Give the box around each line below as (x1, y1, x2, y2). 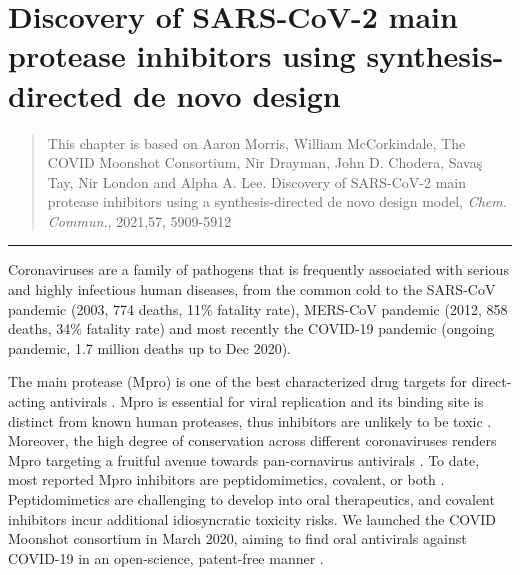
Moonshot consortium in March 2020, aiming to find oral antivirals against (8, 528, 467, 549)
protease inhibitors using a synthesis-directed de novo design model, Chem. (47, 191, 508, 212)
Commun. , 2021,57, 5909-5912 (47, 210, 232, 231)
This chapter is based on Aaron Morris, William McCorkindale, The (47, 132, 466, 153)
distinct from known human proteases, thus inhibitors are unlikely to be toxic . (8, 410, 492, 431)
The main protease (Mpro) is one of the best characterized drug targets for (8, 371, 468, 392)
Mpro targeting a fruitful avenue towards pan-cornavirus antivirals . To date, (8, 449, 480, 470)
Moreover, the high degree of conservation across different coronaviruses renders (8, 430, 497, 451)
